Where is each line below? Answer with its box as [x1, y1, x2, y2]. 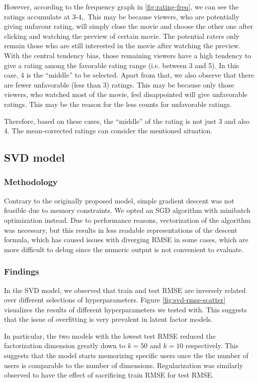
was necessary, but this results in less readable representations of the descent [4, 224, 238, 235]
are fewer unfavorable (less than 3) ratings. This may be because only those [4, 79, 234, 90]
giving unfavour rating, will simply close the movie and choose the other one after [4, 21, 253, 31]
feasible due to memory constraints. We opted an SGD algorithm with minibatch [4, 205, 251, 215]
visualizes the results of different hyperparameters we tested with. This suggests [4, 304, 247, 314]
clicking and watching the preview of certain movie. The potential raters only [4, 30, 240, 41]
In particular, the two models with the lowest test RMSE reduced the [4, 330, 216, 341]
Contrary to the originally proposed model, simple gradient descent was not [4, 195, 235, 205]
